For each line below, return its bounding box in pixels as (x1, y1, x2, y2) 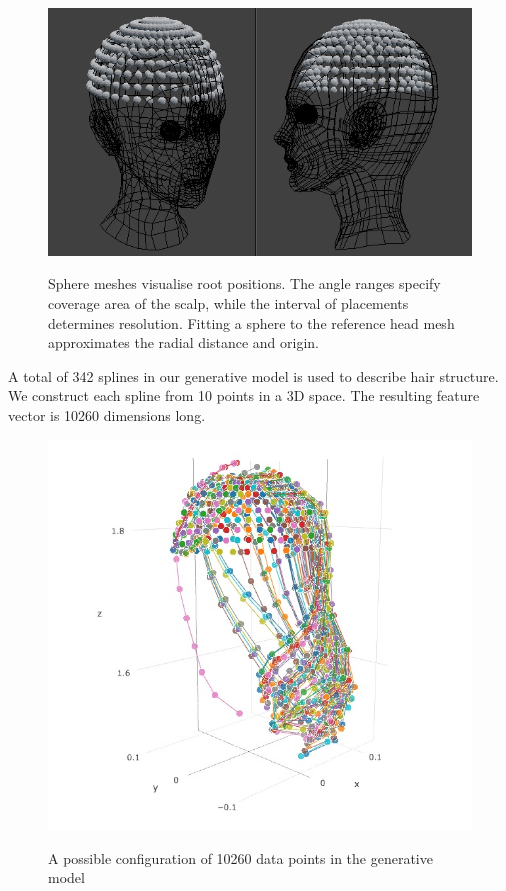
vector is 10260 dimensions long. (8, 404, 206, 425)
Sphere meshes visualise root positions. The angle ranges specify (48, 273, 441, 294)
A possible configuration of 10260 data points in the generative (48, 847, 433, 868)
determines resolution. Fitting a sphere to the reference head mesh (48, 312, 455, 333)
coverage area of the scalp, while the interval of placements (48, 292, 409, 313)
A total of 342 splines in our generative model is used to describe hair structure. (8, 365, 499, 386)
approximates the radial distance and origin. (48, 332, 319, 353)
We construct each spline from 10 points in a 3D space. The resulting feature (8, 385, 480, 406)
